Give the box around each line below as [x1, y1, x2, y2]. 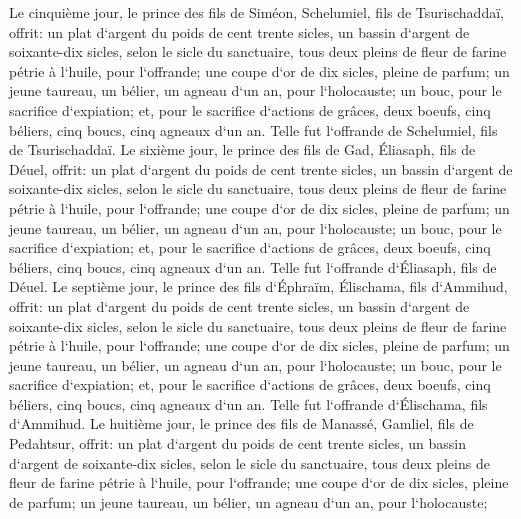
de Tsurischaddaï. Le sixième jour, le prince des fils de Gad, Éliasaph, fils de [9, 139, 476, 160]
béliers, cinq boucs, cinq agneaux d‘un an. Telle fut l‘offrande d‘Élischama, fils [9, 393, 488, 414]
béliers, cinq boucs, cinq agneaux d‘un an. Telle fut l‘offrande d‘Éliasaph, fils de [9, 256, 497, 277]
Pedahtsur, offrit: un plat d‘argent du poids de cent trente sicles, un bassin [9, 433, 467, 454]
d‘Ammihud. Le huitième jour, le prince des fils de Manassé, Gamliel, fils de [9, 413, 474, 434]
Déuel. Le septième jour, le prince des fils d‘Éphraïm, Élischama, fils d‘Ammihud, [9, 276, 508, 297]
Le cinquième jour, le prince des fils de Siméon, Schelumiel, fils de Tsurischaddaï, [9, 2, 504, 22]
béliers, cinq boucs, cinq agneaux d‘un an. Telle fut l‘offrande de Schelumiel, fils [9, 119, 498, 140]
